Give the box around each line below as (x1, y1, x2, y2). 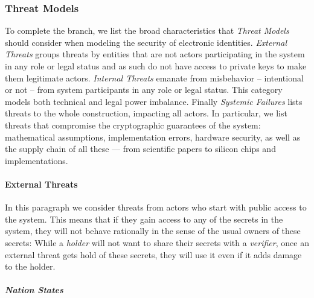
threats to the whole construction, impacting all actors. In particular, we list (5, 107, 287, 119)
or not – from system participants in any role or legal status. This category (5, 83, 283, 96)
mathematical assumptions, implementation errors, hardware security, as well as (5, 130, 301, 143)
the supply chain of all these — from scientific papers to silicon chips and (5, 142, 276, 155)
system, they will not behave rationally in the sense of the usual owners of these (5, 224, 301, 237)
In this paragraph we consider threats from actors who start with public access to (5, 201, 307, 214)
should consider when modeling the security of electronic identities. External (5, 36, 287, 48)
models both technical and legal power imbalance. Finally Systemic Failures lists (5, 95, 303, 107)
